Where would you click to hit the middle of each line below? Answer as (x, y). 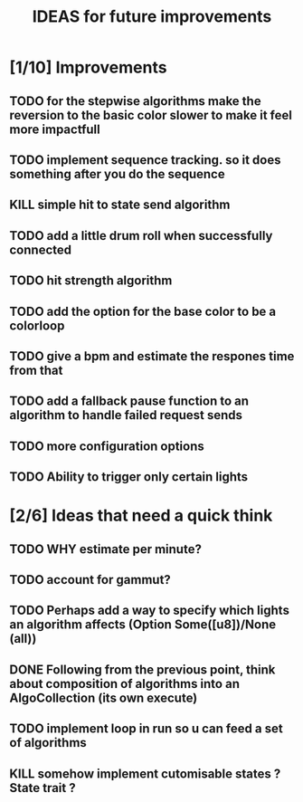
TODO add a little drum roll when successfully (141, 236)
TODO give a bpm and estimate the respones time (152, 356)
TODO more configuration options (107, 446)
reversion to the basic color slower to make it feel (151, 115)
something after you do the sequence (117, 174)
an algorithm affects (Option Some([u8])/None (143, 625)
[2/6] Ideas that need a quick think (141, 516)
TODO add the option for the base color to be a (143, 311)
